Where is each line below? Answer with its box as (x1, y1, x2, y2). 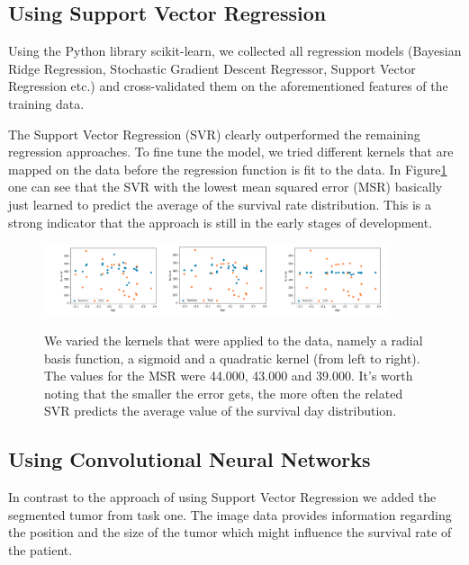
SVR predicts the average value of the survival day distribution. (44, 401, 397, 420)
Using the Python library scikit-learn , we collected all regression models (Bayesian (8, 41, 462, 60)
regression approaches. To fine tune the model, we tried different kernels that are (8, 142, 454, 161)
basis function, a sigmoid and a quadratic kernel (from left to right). (44, 348, 420, 367)
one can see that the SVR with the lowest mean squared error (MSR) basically (8, 177, 443, 196)
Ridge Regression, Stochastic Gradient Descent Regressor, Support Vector (8, 58, 416, 77)
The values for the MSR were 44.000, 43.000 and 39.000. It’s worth (44, 366, 413, 385)
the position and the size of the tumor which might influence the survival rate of (8, 523, 452, 542)
